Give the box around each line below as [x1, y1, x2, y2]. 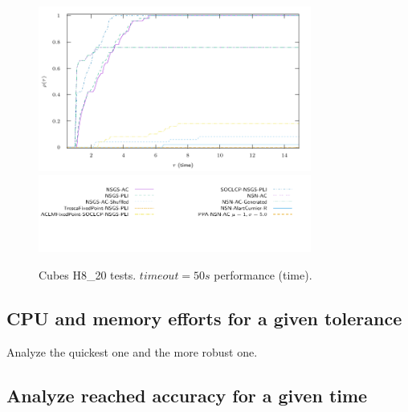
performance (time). [214, 266, 312, 283]
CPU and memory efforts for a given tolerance [6, 305, 402, 330]
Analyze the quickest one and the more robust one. [6, 343, 258, 360]
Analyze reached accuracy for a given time [6, 382, 368, 407]
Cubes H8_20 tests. [39, 266, 137, 283]
